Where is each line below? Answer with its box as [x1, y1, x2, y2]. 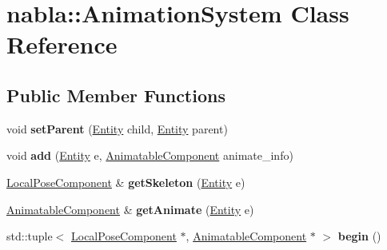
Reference [6, 28, 118, 61]
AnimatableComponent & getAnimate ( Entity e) [6, 200, 254, 217]
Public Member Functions [6, 82, 225, 107]
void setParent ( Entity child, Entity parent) [6, 120, 228, 137]
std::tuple [6, 228, 53, 244]
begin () [337, 228, 381, 244]
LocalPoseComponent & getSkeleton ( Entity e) [6, 173, 245, 190]
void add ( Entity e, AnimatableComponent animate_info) [6, 147, 293, 164]
